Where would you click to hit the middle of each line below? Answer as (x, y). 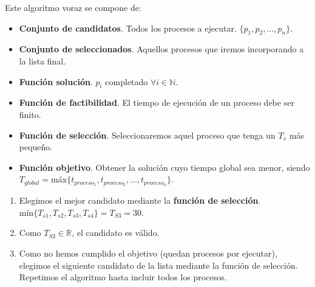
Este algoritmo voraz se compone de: (73, 7)
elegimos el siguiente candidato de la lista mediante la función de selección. (158, 265)
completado (127, 81)
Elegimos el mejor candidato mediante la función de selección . (140, 200)
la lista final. (42, 61)
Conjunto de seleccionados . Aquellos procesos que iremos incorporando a (161, 49)
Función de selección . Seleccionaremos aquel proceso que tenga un (147, 135)
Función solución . (56, 81)
